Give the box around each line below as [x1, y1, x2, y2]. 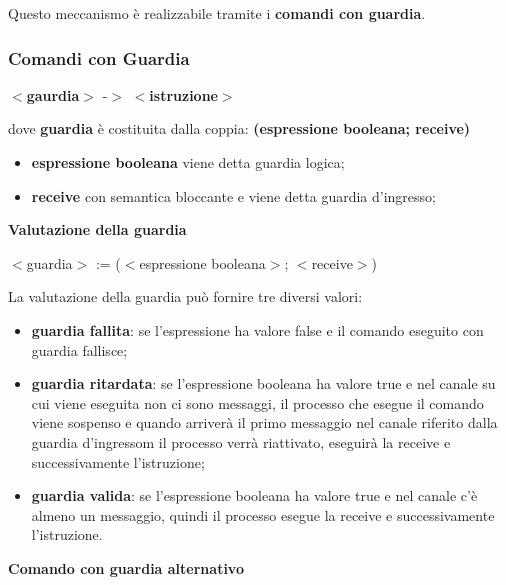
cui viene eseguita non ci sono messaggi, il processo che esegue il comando [31, 392, 484, 413]
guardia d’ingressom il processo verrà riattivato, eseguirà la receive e [31, 431, 451, 452]
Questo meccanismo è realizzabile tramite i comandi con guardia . [8, 3, 426, 23]
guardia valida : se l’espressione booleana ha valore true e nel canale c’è [31, 485, 478, 506]
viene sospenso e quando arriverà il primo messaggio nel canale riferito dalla [31, 412, 498, 433]
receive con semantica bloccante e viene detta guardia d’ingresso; [31, 185, 436, 206]
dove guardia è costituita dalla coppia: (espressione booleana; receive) [8, 118, 471, 139]
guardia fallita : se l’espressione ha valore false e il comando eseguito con [31, 319, 484, 340]
